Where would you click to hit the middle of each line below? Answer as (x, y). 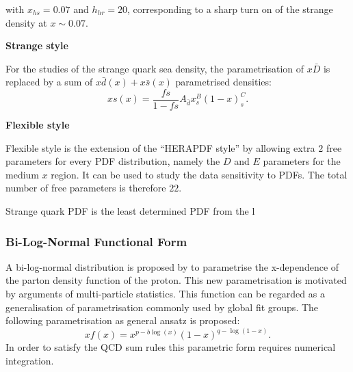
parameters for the (302, 161)
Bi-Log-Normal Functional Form (96, 241)
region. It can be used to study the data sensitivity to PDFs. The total (199, 174)
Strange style (37, 45)
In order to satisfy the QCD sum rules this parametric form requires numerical (171, 347)
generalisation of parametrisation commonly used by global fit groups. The (162, 307)
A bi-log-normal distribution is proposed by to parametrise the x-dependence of (172, 266)
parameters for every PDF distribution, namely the (113, 161)
